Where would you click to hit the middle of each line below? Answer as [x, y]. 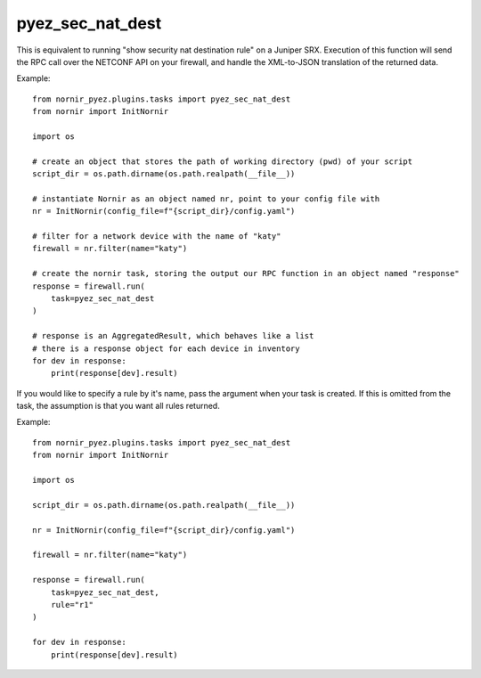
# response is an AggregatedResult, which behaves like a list [173, 336]
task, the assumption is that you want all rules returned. [118, 406]
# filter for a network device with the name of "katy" [157, 237]
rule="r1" [72, 604]
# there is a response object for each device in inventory [166, 348]
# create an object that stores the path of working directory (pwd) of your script [223, 161]
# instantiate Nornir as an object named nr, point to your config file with [206, 199]
